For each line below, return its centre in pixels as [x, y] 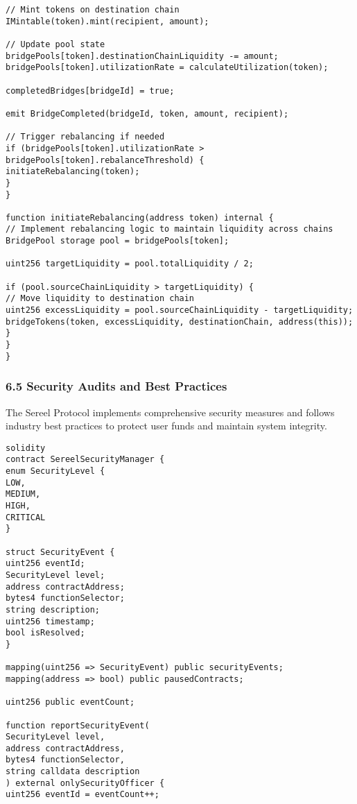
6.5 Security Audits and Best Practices [116, 386]
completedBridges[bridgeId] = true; [90, 91]
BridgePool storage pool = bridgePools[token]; [117, 241]
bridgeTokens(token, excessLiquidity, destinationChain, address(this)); [180, 322]
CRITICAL [26, 517]
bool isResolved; [45, 633]
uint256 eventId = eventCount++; [82, 795]
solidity [26, 448]
